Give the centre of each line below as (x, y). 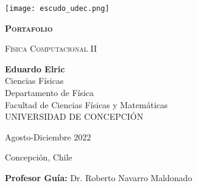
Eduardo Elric (35, 68)
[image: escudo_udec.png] (57, 9)
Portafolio (29, 28)
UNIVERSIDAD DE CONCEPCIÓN (74, 116)
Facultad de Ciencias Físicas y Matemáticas (86, 104)
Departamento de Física (50, 93)
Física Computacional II (51, 48)
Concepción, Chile (39, 157)
